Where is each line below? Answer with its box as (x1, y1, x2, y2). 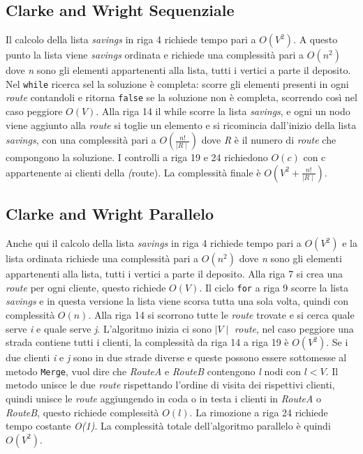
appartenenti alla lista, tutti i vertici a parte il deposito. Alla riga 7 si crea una (6, 266, 343, 281)
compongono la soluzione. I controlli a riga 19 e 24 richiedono (6, 150, 268, 165)
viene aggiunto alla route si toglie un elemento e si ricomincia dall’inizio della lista (6, 117, 357, 132)
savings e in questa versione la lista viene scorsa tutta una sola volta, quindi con (6, 294, 349, 308)
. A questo (293, 32, 338, 47)
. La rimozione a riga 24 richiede (189, 404, 328, 419)
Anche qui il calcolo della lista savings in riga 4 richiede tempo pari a (6, 236, 302, 250)
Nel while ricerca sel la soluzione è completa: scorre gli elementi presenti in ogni (6, 76, 349, 91)
